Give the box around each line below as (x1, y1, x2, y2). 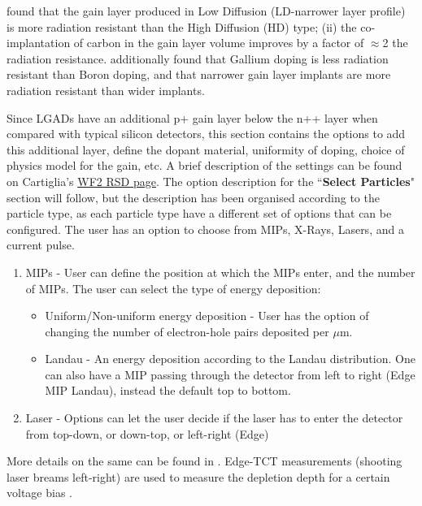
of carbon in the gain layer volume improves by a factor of (73, 34, 364, 51)
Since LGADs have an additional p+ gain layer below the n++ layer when (7, 109, 378, 126)
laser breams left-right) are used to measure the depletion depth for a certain (7, 468, 390, 485)
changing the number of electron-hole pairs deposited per (45, 322, 329, 339)
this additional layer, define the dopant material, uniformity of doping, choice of (7, 141, 405, 158)
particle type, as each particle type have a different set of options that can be (7, 205, 392, 222)
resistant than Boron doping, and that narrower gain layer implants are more (7, 66, 391, 83)
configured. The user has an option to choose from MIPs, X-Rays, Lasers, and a (7, 220, 404, 237)
